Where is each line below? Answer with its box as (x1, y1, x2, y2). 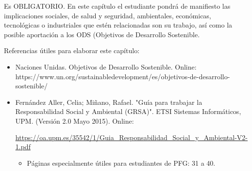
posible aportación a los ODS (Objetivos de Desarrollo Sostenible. (4, 29, 200, 39)
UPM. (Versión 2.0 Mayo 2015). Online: (15, 115, 134, 126)
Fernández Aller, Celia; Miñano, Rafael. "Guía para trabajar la (15, 97, 202, 107)
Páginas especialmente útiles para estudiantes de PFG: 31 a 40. (27, 157, 216, 168)
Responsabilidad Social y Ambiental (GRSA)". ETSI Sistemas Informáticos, (15, 106, 241, 116)
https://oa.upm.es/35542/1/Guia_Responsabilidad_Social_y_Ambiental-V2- (15, 132, 248, 142)
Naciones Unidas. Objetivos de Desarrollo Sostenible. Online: (15, 61, 197, 71)
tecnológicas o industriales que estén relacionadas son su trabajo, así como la (4, 20, 233, 30)
